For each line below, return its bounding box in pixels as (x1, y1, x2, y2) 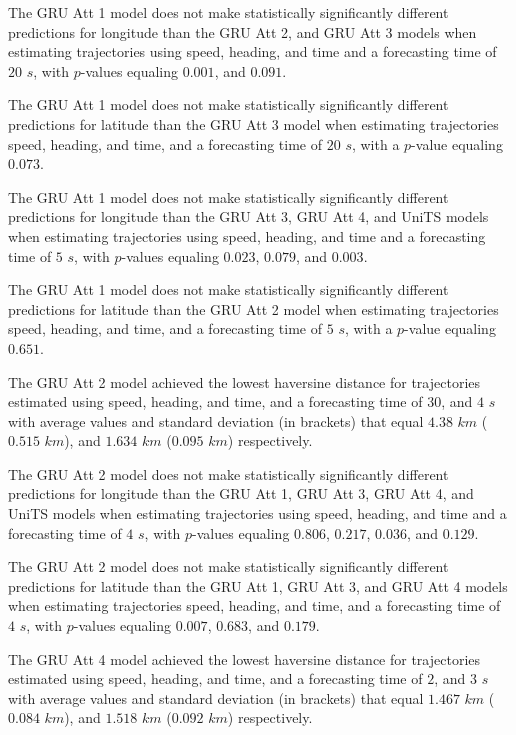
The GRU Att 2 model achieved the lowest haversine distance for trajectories (8, 371, 481, 392)
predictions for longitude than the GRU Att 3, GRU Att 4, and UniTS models (8, 206, 489, 227)
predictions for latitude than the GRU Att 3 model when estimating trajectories (8, 113, 499, 134)
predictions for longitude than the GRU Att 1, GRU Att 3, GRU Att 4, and (8, 483, 474, 504)
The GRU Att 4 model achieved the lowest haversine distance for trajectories (8, 648, 481, 669)
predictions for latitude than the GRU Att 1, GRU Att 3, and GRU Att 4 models (8, 575, 508, 596)
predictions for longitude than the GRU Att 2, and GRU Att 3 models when (8, 21, 477, 42)
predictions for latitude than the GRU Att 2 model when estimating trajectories (8, 298, 499, 319)
